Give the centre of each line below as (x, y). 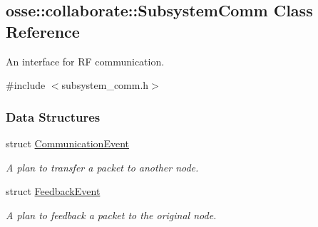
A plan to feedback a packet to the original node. (111, 215)
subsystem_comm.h (105, 85)
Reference (43, 31)
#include (26, 85)
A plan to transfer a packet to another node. (102, 167)
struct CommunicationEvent (67, 143)
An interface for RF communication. (85, 61)
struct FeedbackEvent (53, 191)
